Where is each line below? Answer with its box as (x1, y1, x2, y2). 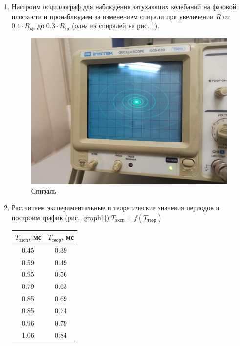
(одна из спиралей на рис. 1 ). (72, 20, 160, 31)
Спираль (31, 186, 56, 196)
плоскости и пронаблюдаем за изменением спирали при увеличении (11, 11, 214, 21)
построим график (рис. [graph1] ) (11, 212, 109, 222)
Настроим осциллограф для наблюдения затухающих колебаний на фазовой (11, 1, 237, 11)
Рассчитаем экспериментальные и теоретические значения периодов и (11, 202, 219, 212)
